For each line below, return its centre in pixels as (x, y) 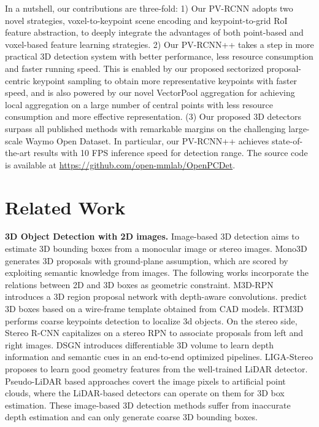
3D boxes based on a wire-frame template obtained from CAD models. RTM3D (154, 308)
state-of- (287, 140)
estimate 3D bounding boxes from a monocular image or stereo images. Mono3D (156, 249)
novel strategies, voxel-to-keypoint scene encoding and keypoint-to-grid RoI (146, 20)
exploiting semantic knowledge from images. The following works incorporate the (157, 272)
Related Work (65, 207)
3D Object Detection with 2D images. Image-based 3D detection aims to (152, 236)
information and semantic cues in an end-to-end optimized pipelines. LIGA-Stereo (159, 357)
